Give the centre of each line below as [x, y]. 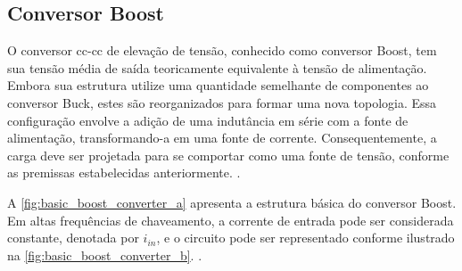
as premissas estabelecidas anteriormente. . [124, 172]
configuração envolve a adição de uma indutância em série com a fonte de [208, 120]
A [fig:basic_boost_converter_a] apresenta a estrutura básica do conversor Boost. [232, 202]
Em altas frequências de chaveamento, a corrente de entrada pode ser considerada [231, 220]
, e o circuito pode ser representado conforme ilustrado [305, 238]
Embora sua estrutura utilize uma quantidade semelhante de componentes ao [218, 85]
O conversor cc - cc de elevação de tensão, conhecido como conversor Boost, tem [222, 50]
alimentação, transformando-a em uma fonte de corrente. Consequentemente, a [222, 138]
